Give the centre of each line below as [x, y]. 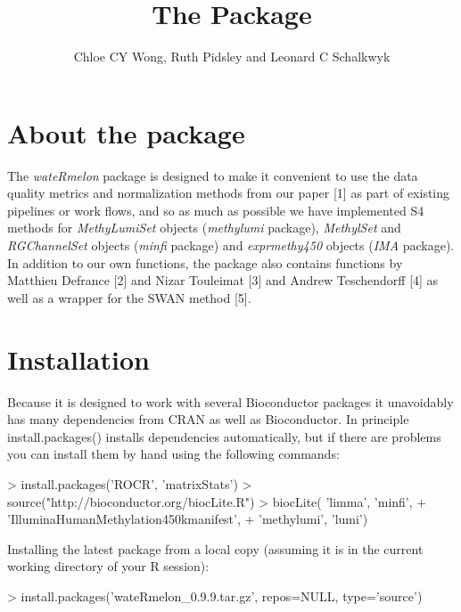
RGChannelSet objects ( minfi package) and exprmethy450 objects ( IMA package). [231, 245]
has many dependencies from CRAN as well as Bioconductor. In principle [208, 419]
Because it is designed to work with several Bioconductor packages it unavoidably [230, 401]
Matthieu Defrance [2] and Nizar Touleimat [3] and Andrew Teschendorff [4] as [223, 280]
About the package [126, 132]
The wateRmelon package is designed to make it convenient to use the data [213, 175]
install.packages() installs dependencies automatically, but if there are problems [224, 436]
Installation [78, 359]
